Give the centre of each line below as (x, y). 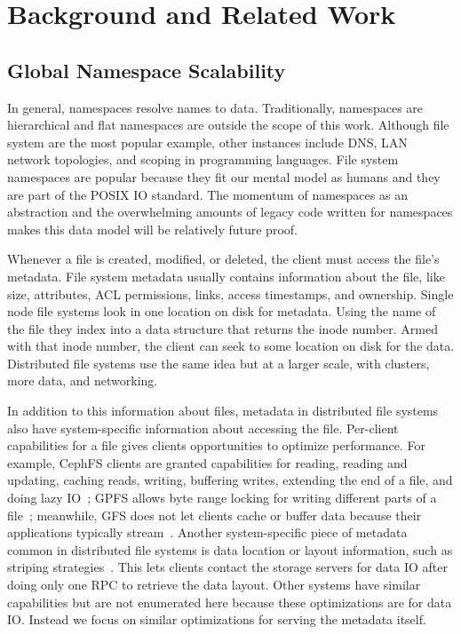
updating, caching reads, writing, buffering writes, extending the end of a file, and (230, 480)
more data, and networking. (83, 380)
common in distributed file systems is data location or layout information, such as (230, 549)
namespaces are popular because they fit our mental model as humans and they (224, 176)
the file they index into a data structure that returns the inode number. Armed (223, 328)
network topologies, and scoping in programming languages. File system (203, 159)
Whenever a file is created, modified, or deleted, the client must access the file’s (223, 259)
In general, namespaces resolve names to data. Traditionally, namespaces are (215, 107)
